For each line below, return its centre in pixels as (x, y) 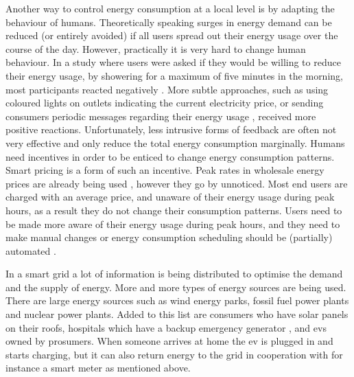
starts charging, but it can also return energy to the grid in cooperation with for (174, 354)
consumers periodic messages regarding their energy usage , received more (161, 116)
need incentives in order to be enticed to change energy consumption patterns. (170, 156)
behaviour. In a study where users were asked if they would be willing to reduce (173, 62)
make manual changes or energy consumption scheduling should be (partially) (169, 237)
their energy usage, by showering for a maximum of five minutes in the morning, (174, 75)
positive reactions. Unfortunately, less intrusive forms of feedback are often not (171, 129)
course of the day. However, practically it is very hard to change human (156, 48)
